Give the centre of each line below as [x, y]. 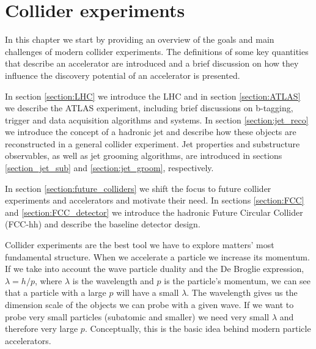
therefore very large [42, 329]
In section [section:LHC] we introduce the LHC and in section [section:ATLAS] [153, 96]
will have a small [148, 292]
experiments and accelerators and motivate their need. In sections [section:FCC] [155, 200]
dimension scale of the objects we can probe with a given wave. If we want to [149, 304]
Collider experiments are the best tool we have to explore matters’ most [140, 245]
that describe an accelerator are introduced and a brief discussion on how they [152, 63]
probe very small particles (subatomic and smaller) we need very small [137, 316]
